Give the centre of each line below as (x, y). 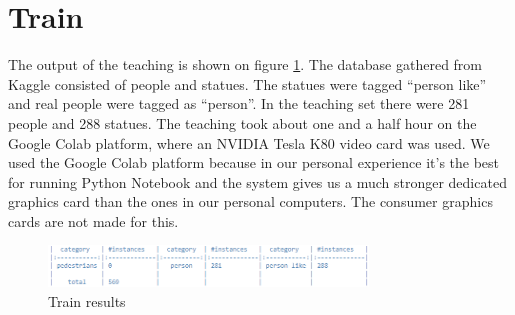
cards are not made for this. (93, 220)
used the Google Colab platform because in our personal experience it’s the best (254, 162)
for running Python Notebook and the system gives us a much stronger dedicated (257, 181)
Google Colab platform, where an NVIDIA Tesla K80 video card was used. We (249, 142)
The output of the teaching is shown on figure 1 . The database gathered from (245, 64)
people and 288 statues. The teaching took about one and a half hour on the (242, 122)
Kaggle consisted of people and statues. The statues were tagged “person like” (247, 83)
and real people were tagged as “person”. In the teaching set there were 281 (239, 103)
